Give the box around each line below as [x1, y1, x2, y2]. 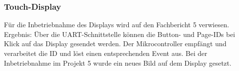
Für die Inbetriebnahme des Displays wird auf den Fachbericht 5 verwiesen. [4, 19, 229, 30]
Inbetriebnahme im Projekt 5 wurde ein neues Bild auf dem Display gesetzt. [4, 57, 232, 68]
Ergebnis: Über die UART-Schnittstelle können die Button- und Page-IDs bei [4, 29, 235, 39]
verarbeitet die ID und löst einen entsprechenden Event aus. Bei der [4, 48, 207, 58]
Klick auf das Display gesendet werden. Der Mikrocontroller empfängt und [4, 38, 227, 49]
